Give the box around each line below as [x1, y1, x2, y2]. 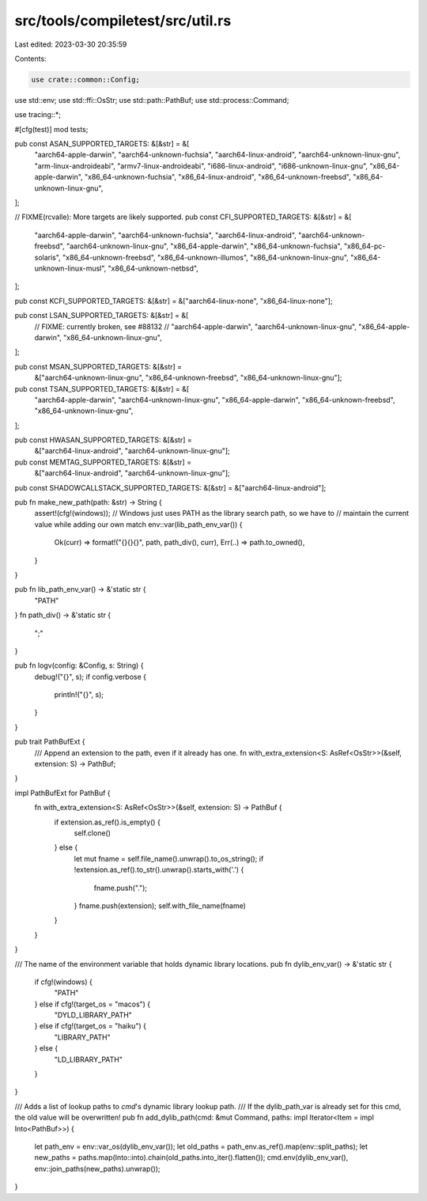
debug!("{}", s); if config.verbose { [34, 672, 146, 681]
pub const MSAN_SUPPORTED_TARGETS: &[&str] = [14, 362, 182, 371]
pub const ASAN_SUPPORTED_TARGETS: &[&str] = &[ [14, 139, 190, 149]
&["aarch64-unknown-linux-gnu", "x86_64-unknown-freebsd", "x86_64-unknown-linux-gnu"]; [34, 373, 342, 383]
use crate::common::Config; [31, 75, 140, 84]
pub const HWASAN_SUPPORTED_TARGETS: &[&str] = [14, 435, 193, 445]
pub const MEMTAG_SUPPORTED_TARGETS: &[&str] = [14, 457, 192, 467]
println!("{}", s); [54, 690, 104, 699]
